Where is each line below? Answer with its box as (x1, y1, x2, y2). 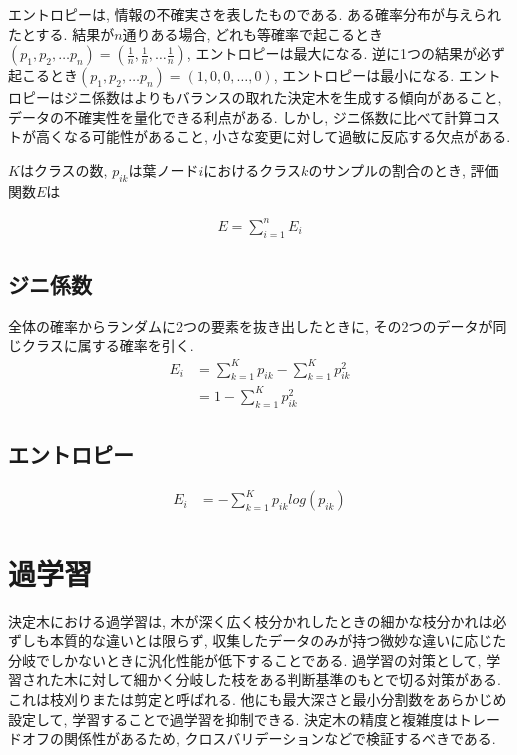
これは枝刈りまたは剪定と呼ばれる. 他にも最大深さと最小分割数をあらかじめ (8, 688, 507, 709)
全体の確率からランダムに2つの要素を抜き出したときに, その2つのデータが (8, 315, 493, 336)
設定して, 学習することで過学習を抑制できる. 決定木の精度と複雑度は (8, 708, 458, 729)
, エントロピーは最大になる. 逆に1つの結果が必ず (186, 43, 505, 64)
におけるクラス (203, 159, 302, 180)
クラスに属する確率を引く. (21, 335, 194, 356)
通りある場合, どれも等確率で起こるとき (122, 23, 384, 44)
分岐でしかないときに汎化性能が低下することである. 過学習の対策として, (8, 649, 482, 670)
